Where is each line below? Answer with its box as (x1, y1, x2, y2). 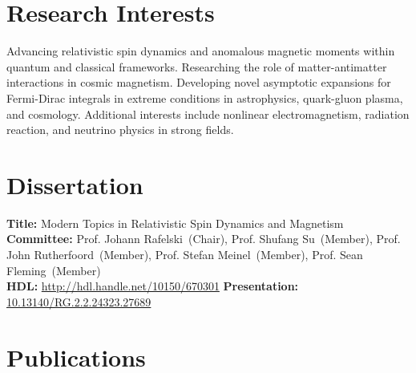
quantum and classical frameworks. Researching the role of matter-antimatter (6, 58, 387, 75)
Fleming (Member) (6, 262, 101, 278)
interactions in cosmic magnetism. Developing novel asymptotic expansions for (6, 74, 391, 91)
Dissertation (6, 168, 143, 201)
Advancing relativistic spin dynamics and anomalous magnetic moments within (6, 43, 395, 59)
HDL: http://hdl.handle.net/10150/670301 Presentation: (6, 278, 299, 294)
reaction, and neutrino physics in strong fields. (6, 121, 234, 138)
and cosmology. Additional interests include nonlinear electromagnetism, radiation (6, 105, 410, 122)
